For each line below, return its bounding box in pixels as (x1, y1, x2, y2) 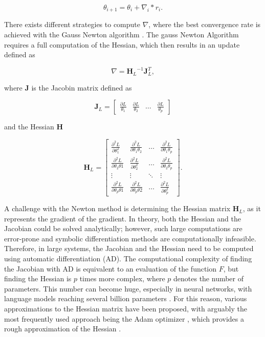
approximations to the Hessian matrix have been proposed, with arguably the (4, 303, 247, 313)
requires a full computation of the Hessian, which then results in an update (4, 39, 240, 50)
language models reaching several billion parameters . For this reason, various (4, 293, 247, 304)
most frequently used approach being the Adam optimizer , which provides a (4, 313, 245, 324)
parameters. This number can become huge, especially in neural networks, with (4, 283, 252, 294)
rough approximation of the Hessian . (4, 323, 121, 334)
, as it (242, 203, 261, 214)
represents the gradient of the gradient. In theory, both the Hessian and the (4, 213, 241, 223)
